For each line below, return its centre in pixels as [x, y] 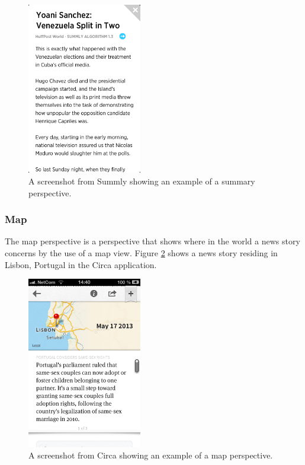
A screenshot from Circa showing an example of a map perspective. [151, 455]
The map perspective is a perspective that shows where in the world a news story [152, 241]
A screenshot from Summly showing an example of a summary [142, 181]
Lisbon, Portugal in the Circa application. [81, 264]
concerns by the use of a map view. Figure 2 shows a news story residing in [141, 253]
